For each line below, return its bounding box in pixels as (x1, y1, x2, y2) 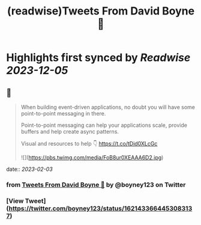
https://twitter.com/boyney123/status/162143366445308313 (8, 204, 193, 212)
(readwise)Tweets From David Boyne (7, 4, 195, 18)
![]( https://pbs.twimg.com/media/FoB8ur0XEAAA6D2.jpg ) (20, 154, 164, 161)
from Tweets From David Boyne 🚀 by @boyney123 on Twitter (6, 180, 186, 189)
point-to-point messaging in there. (20, 110, 106, 117)
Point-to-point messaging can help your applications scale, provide (20, 122, 188, 129)
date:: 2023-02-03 (6, 165, 53, 173)
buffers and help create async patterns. (20, 128, 119, 135)
